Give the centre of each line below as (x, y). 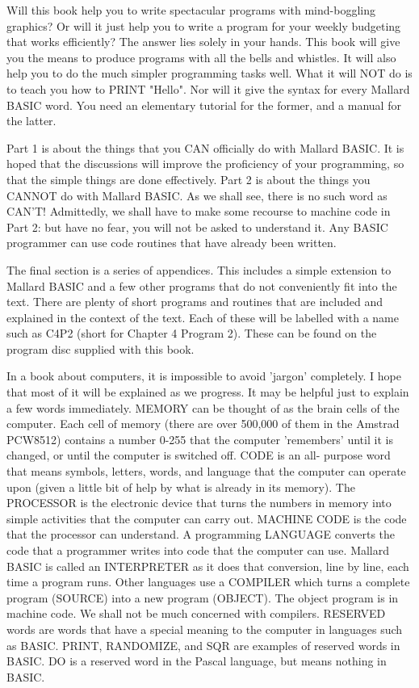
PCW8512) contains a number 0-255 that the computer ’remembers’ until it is (200, 439)
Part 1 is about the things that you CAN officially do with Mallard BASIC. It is (205, 147)
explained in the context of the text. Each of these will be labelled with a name (203, 317)
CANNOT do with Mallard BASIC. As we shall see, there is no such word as (197, 195)
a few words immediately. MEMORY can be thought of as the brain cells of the (203, 407)
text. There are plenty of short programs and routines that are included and (195, 302)
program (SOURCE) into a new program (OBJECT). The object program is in (203, 597)
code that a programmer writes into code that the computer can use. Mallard (198, 550)
